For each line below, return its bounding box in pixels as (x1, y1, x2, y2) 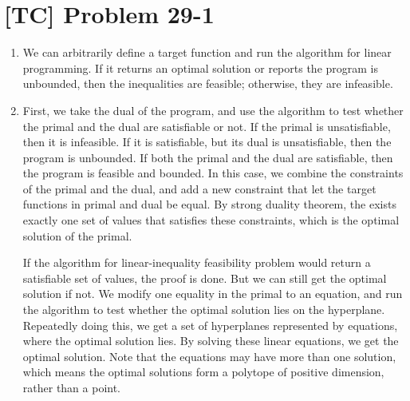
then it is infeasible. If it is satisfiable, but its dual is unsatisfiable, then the (22, 133, 392, 150)
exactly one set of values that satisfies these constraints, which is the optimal (22, 212, 400, 228)
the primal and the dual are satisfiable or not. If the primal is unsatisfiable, (22, 117, 391, 134)
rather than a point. (22, 379, 121, 395)
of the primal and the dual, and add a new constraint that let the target (22, 180, 376, 197)
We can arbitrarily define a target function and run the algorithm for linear (22, 44, 392, 61)
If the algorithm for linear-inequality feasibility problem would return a (22, 254, 371, 271)
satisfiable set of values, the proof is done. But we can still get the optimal (22, 269, 387, 286)
